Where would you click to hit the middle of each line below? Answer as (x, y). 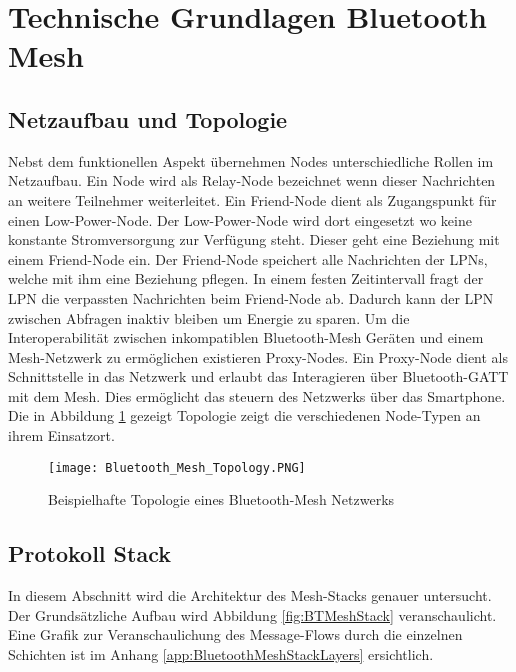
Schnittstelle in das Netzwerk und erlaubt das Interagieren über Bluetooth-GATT (258, 376)
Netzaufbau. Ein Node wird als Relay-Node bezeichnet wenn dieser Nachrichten (252, 180)
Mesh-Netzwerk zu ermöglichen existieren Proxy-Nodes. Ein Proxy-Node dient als (258, 356)
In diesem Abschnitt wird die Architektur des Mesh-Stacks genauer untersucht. (250, 595)
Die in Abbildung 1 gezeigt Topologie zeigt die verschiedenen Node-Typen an (244, 415)
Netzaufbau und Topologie (148, 118)
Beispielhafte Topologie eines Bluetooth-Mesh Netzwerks (221, 499)
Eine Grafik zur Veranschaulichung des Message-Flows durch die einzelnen (235, 634)
